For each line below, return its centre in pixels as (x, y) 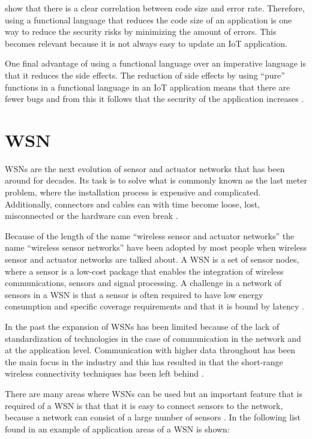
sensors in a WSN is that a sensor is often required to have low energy (134, 294)
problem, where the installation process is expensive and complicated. (133, 192)
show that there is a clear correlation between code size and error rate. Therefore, (155, 8)
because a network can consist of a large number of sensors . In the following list (153, 417)
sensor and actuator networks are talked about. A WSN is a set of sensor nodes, (152, 259)
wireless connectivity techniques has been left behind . (104, 373)
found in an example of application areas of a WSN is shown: (117, 429)
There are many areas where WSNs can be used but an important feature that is (154, 393)
